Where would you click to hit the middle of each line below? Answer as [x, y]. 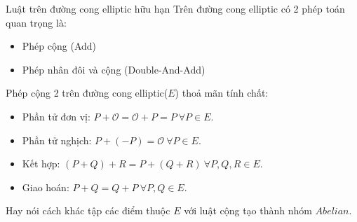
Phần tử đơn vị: [56, 116]
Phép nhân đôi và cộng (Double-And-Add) [114, 69]
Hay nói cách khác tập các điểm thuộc [88, 210]
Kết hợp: [41, 164]
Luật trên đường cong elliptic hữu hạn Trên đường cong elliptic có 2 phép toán [175, 8]
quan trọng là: [36, 22]
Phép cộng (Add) [59, 46]
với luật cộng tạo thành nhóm [248, 210]
